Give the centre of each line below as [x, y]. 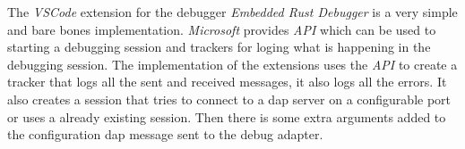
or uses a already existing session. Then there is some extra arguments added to [227, 116]
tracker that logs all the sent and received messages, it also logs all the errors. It [227, 82]
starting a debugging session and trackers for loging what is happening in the [219, 47]
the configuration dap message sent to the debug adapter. [165, 134]
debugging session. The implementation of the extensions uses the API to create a [232, 64]
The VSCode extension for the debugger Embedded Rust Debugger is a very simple [232, 12]
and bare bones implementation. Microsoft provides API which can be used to [222, 29]
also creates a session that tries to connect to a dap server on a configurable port [229, 99]
